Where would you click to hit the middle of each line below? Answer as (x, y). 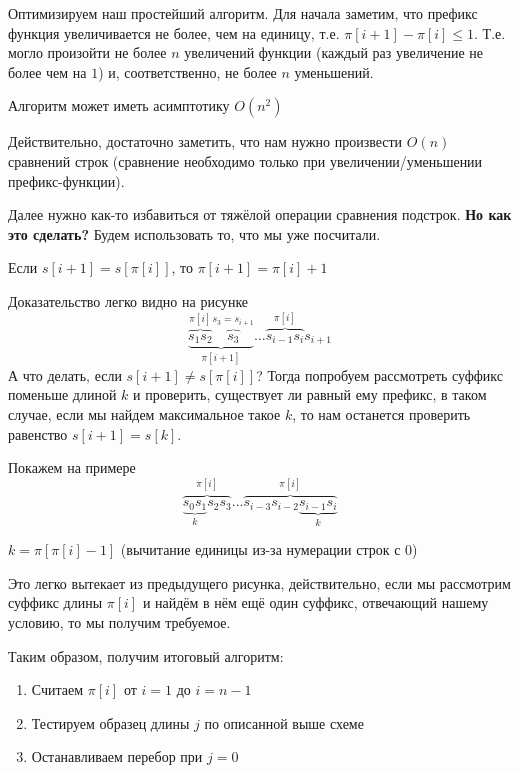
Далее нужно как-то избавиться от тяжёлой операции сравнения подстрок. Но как (260, 214)
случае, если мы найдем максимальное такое (144, 414)
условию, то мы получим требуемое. (119, 621)
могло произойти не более (87, 52)
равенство (38, 433)
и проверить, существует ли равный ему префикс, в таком (310, 394)
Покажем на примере (72, 467)
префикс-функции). (66, 180)
